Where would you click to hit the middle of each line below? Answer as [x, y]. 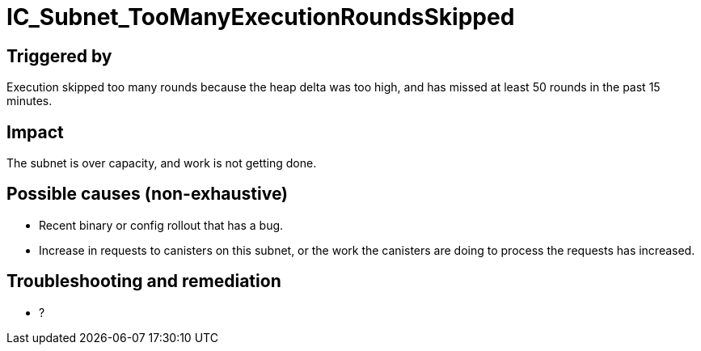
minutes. [30, 101]
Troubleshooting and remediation [144, 281]
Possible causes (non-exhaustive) [148, 194]
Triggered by [59, 56]
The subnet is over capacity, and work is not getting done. [162, 163]
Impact [35, 132]
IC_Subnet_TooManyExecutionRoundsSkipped [261, 17]
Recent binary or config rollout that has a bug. [161, 225]
